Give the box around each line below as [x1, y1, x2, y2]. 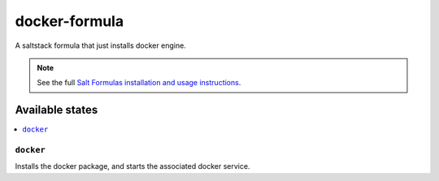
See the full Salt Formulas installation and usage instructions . [37, 78, 241, 88]
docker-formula [15, 12, 124, 30]
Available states [15, 103, 98, 117]
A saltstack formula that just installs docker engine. [15, 41, 186, 50]
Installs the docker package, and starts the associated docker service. [15, 162, 250, 171]
